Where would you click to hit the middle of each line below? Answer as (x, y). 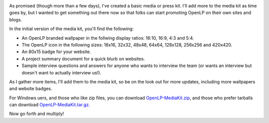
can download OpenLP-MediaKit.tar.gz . (50, 105)
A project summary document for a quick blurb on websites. (83, 59)
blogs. (16, 19)
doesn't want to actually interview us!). (62, 72)
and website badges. (31, 89)
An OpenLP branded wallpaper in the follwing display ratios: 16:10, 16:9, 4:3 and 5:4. (108, 38)
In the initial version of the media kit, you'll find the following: (71, 29)
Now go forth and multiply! (37, 114)
